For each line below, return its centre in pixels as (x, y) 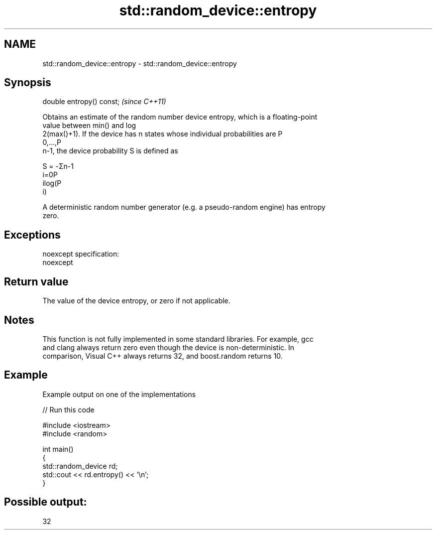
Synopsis (28, 83)
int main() (58, 449)
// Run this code (68, 409)
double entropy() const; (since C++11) (104, 102)
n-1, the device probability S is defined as (110, 151)
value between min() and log (89, 126)
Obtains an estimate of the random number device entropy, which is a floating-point (180, 117)
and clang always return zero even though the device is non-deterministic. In (168, 347)
